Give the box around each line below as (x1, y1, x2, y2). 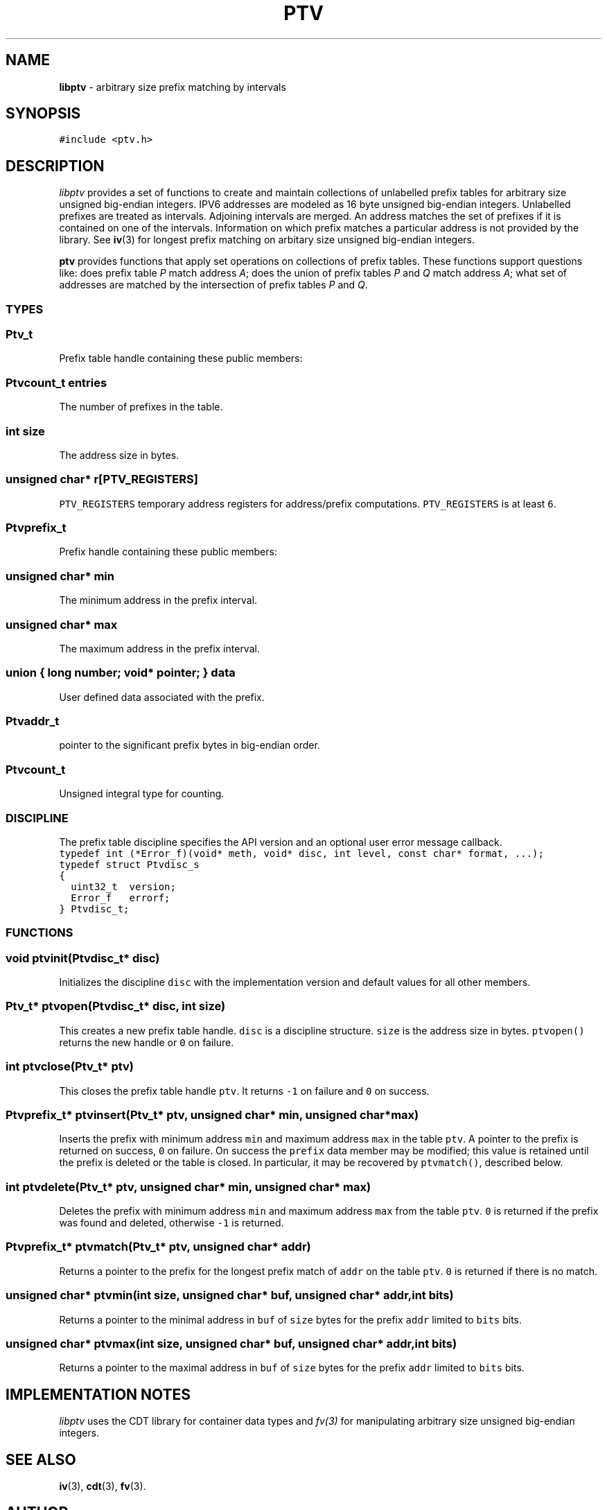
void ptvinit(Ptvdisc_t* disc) (6, 951, 160, 965)
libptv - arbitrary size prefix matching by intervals (59, 80, 286, 93)
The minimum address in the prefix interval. (59, 594, 258, 607)
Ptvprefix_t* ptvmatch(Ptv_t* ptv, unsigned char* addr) (6, 1240, 311, 1254)
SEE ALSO (6, 1450, 76, 1468)
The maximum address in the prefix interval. (59, 642, 260, 654)
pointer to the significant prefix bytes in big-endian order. (59, 739, 320, 752)
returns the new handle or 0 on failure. (59, 1036, 234, 1048)
